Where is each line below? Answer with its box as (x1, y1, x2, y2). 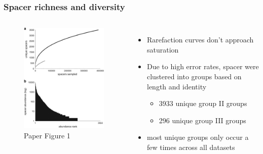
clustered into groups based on (147, 71, 242, 81)
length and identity (147, 81, 207, 91)
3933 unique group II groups (159, 98, 247, 109)
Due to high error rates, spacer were (147, 61, 259, 72)
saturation (147, 44, 179, 55)
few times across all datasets (147, 141, 235, 152)
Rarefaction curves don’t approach (147, 34, 254, 45)
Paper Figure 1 (24, 130, 70, 140)
